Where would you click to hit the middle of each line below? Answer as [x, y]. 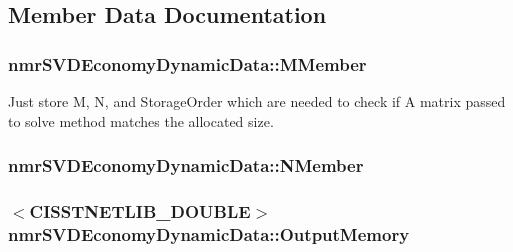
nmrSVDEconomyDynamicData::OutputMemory [209, 233]
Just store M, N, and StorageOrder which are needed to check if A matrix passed [257, 101]
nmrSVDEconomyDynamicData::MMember [187, 63]
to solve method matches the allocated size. [141, 120]
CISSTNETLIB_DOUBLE [140, 210]
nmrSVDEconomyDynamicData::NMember [186, 165]
